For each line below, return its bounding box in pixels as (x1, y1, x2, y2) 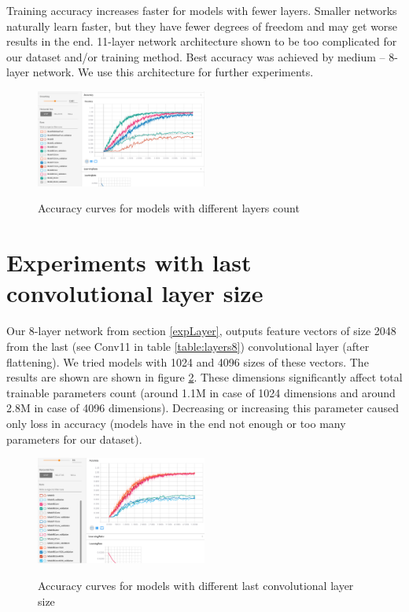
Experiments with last (6, 246, 252, 278)
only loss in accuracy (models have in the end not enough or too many (6, 415, 346, 431)
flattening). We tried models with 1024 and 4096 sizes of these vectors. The (6, 353, 369, 370)
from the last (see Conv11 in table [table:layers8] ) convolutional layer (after (6, 337, 370, 354)
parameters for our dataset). (6, 430, 142, 447)
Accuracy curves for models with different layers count (38, 200, 300, 216)
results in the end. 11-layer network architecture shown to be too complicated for (6, 33, 397, 50)
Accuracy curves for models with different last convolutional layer (38, 577, 354, 594)
